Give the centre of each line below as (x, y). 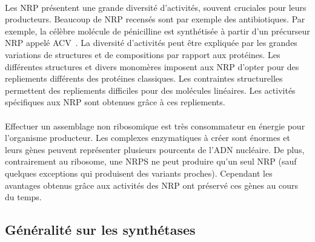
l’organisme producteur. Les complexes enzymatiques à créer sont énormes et (148, 138)
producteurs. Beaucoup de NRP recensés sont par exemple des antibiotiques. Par (155, 19)
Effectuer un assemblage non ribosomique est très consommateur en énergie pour (155, 126)
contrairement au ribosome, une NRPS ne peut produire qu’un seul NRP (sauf (151, 161)
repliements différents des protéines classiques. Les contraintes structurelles (144, 78)
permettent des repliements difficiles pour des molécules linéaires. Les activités (150, 90)
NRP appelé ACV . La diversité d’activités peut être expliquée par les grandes (151, 43)
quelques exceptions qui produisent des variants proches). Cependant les (139, 173)
